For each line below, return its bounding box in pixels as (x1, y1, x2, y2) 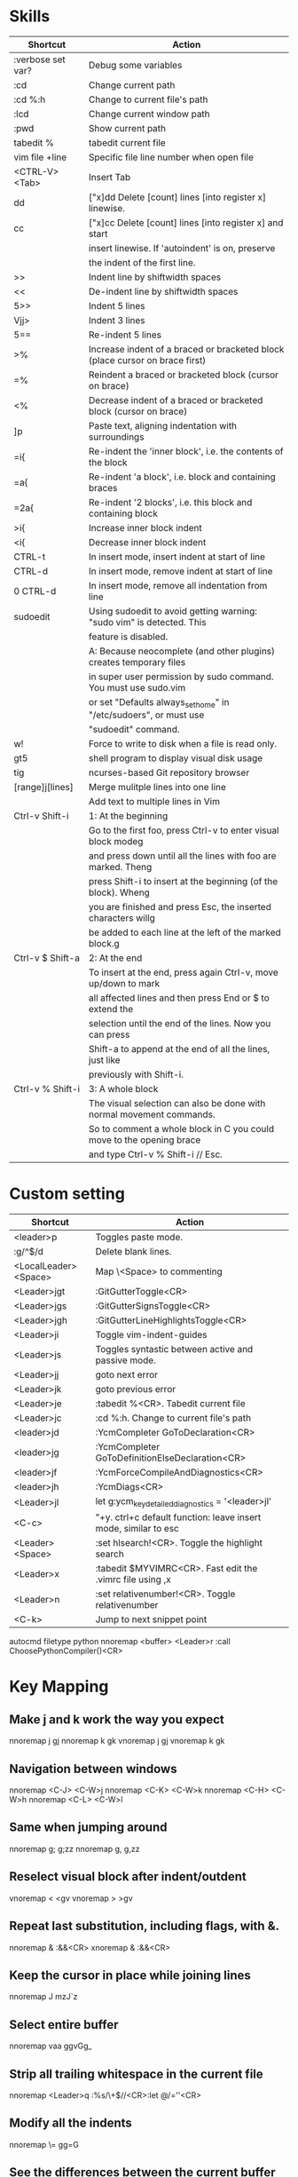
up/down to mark (88, 978, 161, 990)
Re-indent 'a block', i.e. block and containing (88, 471, 277, 483)
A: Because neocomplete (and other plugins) (88, 645, 276, 657)
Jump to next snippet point (95, 1613, 208, 1626)
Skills (9, 6, 51, 27)
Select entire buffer (9, 2017, 119, 2032)
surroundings (88, 431, 145, 443)
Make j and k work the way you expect (9, 1712, 224, 1727)
